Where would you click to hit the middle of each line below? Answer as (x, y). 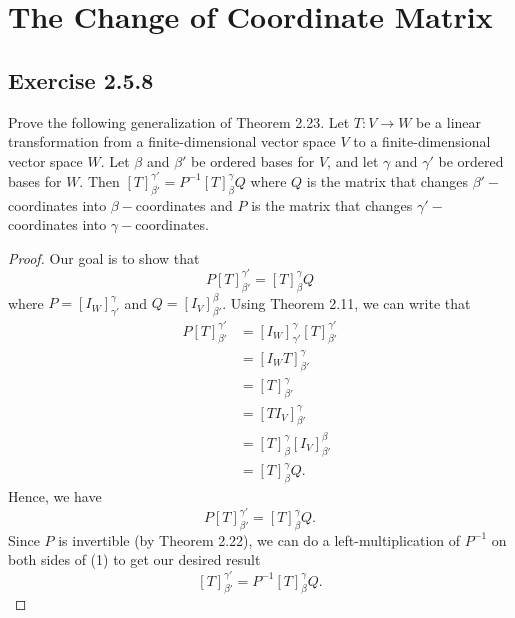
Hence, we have (55, 496)
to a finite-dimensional (422, 141)
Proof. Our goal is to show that (104, 257)
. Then (99, 180)
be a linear (449, 121)
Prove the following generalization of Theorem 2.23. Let (179, 121)
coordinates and (184, 204)
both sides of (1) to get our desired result (134, 559)
